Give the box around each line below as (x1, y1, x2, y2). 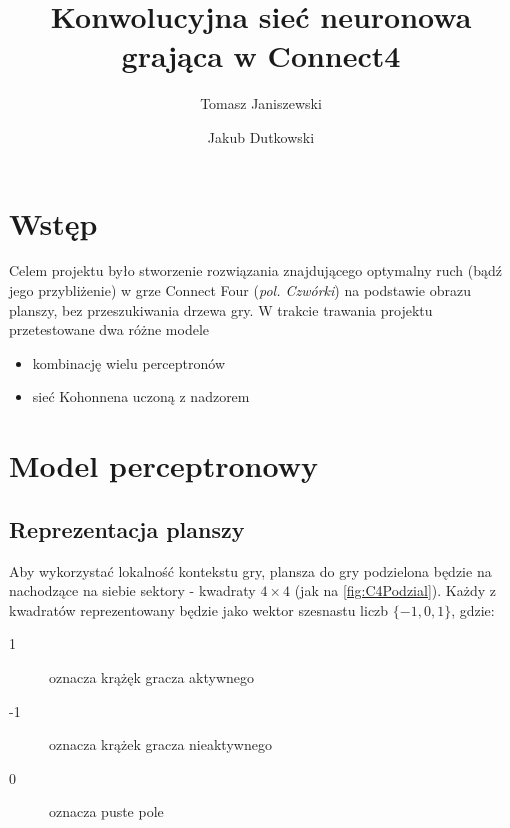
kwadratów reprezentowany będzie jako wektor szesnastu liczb (9, 599, 389, 620)
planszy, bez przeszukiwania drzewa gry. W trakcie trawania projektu (9, 299, 433, 320)
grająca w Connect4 (121, 35, 401, 76)
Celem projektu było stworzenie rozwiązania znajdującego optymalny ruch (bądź (9, 260, 502, 281)
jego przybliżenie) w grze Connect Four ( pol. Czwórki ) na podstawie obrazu (9, 280, 471, 301)
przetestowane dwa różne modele (9, 319, 210, 340)
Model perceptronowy (9, 445, 318, 486)
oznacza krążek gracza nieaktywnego (49, 734, 272, 755)
